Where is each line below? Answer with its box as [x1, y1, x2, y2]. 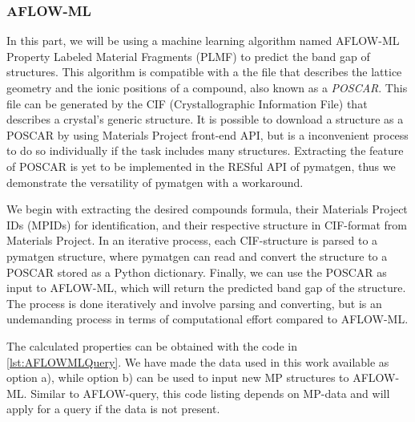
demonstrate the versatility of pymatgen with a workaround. [6, 173, 304, 190]
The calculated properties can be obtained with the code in [6, 337, 297, 354]
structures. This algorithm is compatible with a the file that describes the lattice [6, 63, 402, 80]
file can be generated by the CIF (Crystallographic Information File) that [6, 95, 368, 112]
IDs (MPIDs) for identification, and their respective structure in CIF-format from [6, 216, 407, 233]
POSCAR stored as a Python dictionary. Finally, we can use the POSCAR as [6, 263, 387, 280]
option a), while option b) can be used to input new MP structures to [6, 369, 349, 386]
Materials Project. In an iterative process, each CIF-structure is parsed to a [6, 232, 378, 249]
